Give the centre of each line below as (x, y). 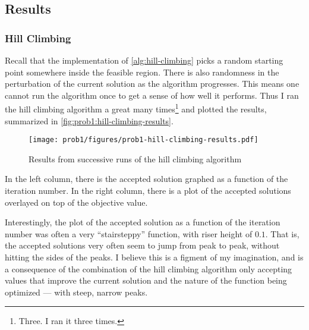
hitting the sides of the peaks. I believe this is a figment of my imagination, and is (154, 257)
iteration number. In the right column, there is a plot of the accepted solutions (148, 191)
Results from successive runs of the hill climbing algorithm (135, 158)
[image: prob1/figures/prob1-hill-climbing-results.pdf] (144, 140)
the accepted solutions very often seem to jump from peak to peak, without (142, 245)
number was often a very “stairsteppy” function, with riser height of (129, 233)
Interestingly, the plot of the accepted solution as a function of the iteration (143, 222)
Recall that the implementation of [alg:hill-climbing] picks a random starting (144, 60)
